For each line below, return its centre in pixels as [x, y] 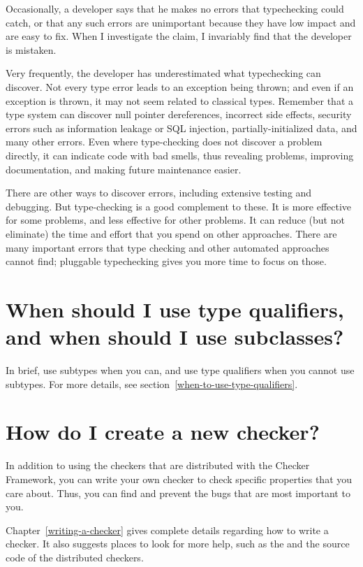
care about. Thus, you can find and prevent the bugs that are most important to [178, 493]
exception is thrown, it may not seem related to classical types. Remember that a [180, 100]
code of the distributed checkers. [75, 557]
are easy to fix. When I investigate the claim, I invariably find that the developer [179, 36]
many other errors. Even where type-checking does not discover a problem [164, 142]
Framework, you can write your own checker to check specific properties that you [179, 479]
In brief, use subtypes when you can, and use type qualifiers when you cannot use [180, 370]
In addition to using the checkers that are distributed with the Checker [158, 465]
